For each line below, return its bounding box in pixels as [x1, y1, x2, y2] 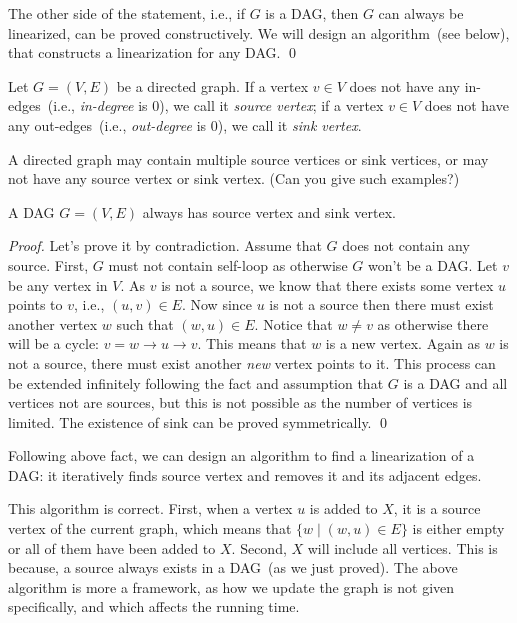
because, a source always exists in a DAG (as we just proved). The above [8, 557, 458, 578]
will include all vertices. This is [307, 537, 498, 558]
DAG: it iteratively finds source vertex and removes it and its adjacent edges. [8, 464, 482, 485]
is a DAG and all [403, 372, 508, 393]
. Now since [181, 294, 253, 315]
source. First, [8, 254, 89, 275]
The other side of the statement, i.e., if [8, 3, 246, 23]
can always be [378, 3, 464, 23]
